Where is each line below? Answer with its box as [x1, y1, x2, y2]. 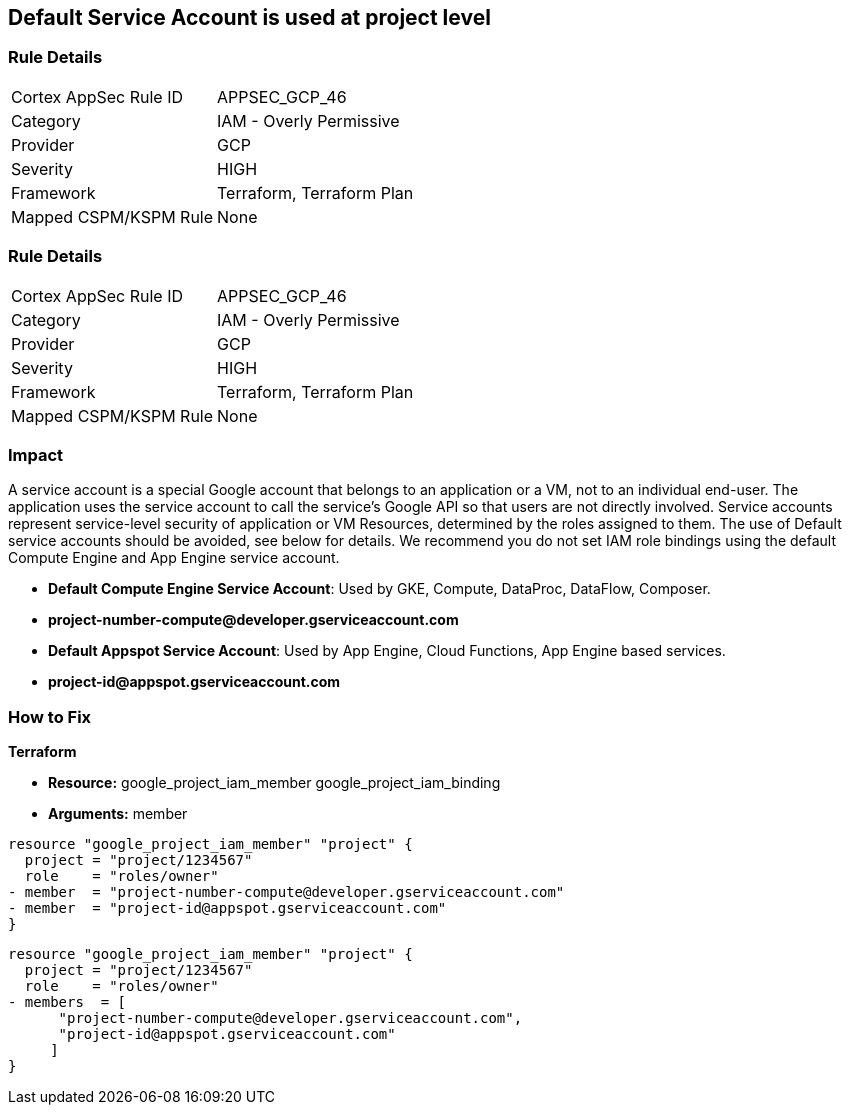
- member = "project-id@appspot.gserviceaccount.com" [8, 900, 447, 917]
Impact [8, 444, 64, 465]
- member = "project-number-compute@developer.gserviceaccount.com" [8, 884, 565, 901]
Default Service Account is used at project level [8, 5, 491, 30]
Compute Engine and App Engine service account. [8, 549, 340, 567]
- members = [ [8, 994, 127, 1011]
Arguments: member [48, 805, 188, 823]
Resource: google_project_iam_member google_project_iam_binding [48, 774, 501, 792]
